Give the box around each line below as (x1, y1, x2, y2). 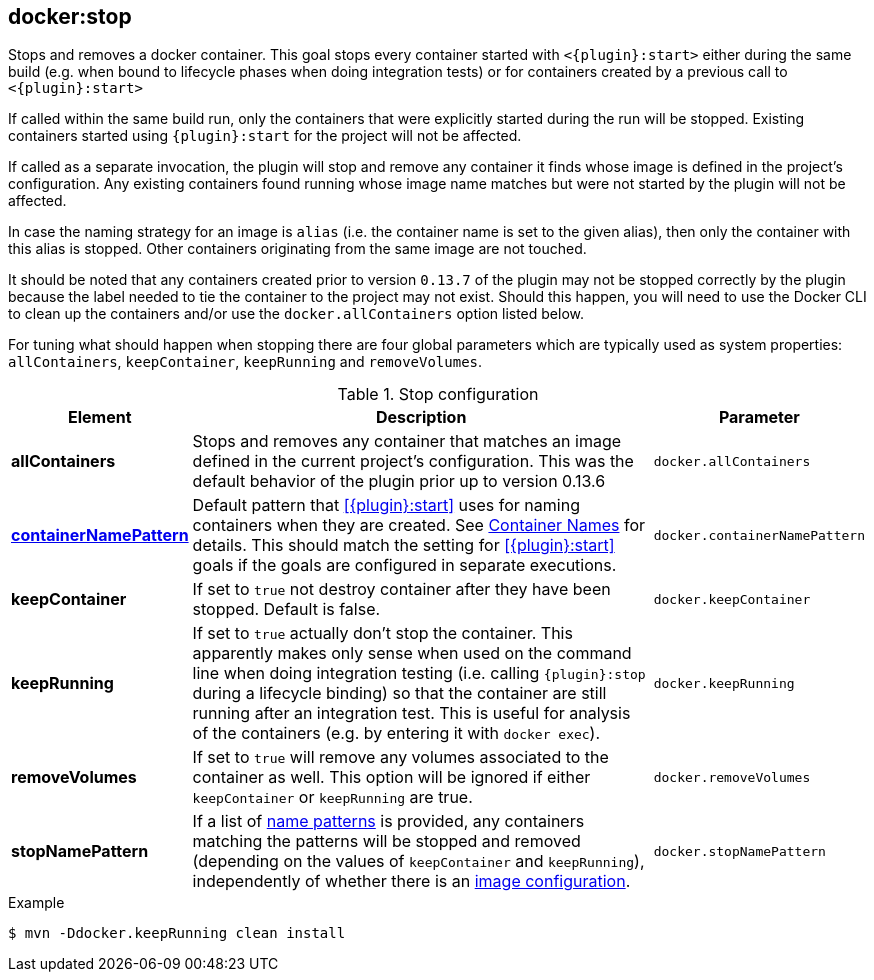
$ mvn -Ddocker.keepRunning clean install (8, 925, 346, 942)
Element (68, 407, 132, 428)
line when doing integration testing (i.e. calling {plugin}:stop (192, 663, 646, 684)
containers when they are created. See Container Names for (192, 515, 646, 536)
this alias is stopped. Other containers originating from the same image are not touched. (8, 240, 587, 258)
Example (8, 894, 65, 912)
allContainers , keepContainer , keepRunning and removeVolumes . (8, 353, 483, 371)
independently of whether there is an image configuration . (192, 871, 631, 892)
